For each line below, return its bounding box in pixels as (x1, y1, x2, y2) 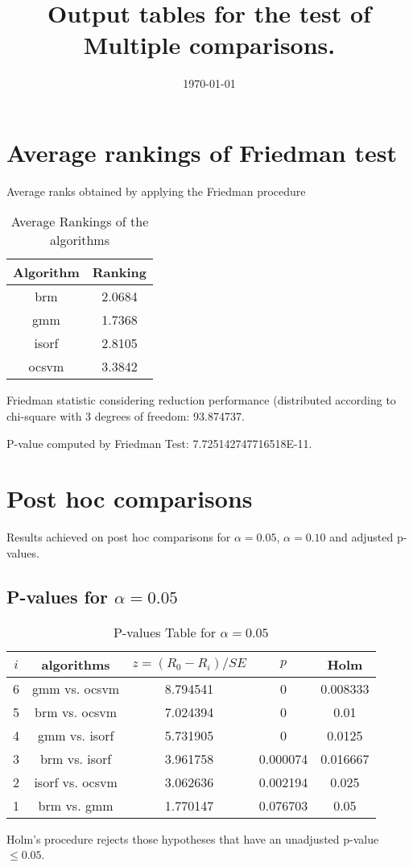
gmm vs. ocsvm (32, 678, 120, 698)
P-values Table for (114, 622, 217, 641)
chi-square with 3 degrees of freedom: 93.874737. (6, 408, 245, 425)
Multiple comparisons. (83, 28, 336, 61)
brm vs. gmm (38, 795, 114, 815)
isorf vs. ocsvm (34, 772, 118, 791)
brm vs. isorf (39, 749, 112, 768)
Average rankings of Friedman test (6, 135, 397, 168)
